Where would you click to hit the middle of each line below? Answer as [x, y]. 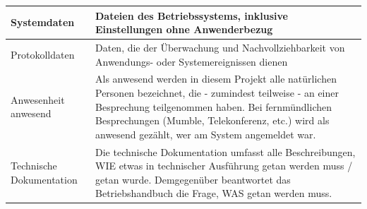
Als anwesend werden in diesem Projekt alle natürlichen [216, 79]
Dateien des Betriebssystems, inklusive [192, 15]
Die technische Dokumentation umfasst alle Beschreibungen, [225, 151]
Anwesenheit [38, 99]
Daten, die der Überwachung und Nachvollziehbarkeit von [220, 47]
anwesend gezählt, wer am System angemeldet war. [206, 134]
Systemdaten [43, 22]
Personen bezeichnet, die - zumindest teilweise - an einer [217, 92]
